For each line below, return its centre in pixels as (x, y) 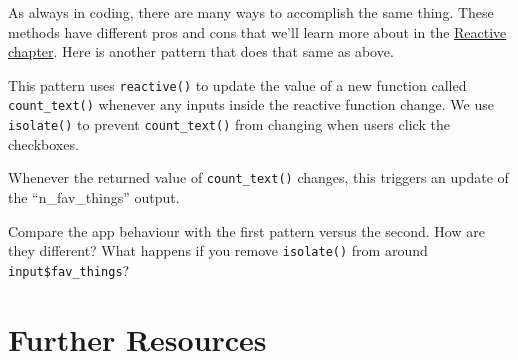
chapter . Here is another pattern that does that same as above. (201, 51)
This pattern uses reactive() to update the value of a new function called (237, 84)
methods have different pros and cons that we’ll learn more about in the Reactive (257, 31)
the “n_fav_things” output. (94, 197)
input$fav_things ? (69, 269)
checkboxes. (43, 143)
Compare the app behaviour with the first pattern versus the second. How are (246, 230)
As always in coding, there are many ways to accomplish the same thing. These (251, 12)
